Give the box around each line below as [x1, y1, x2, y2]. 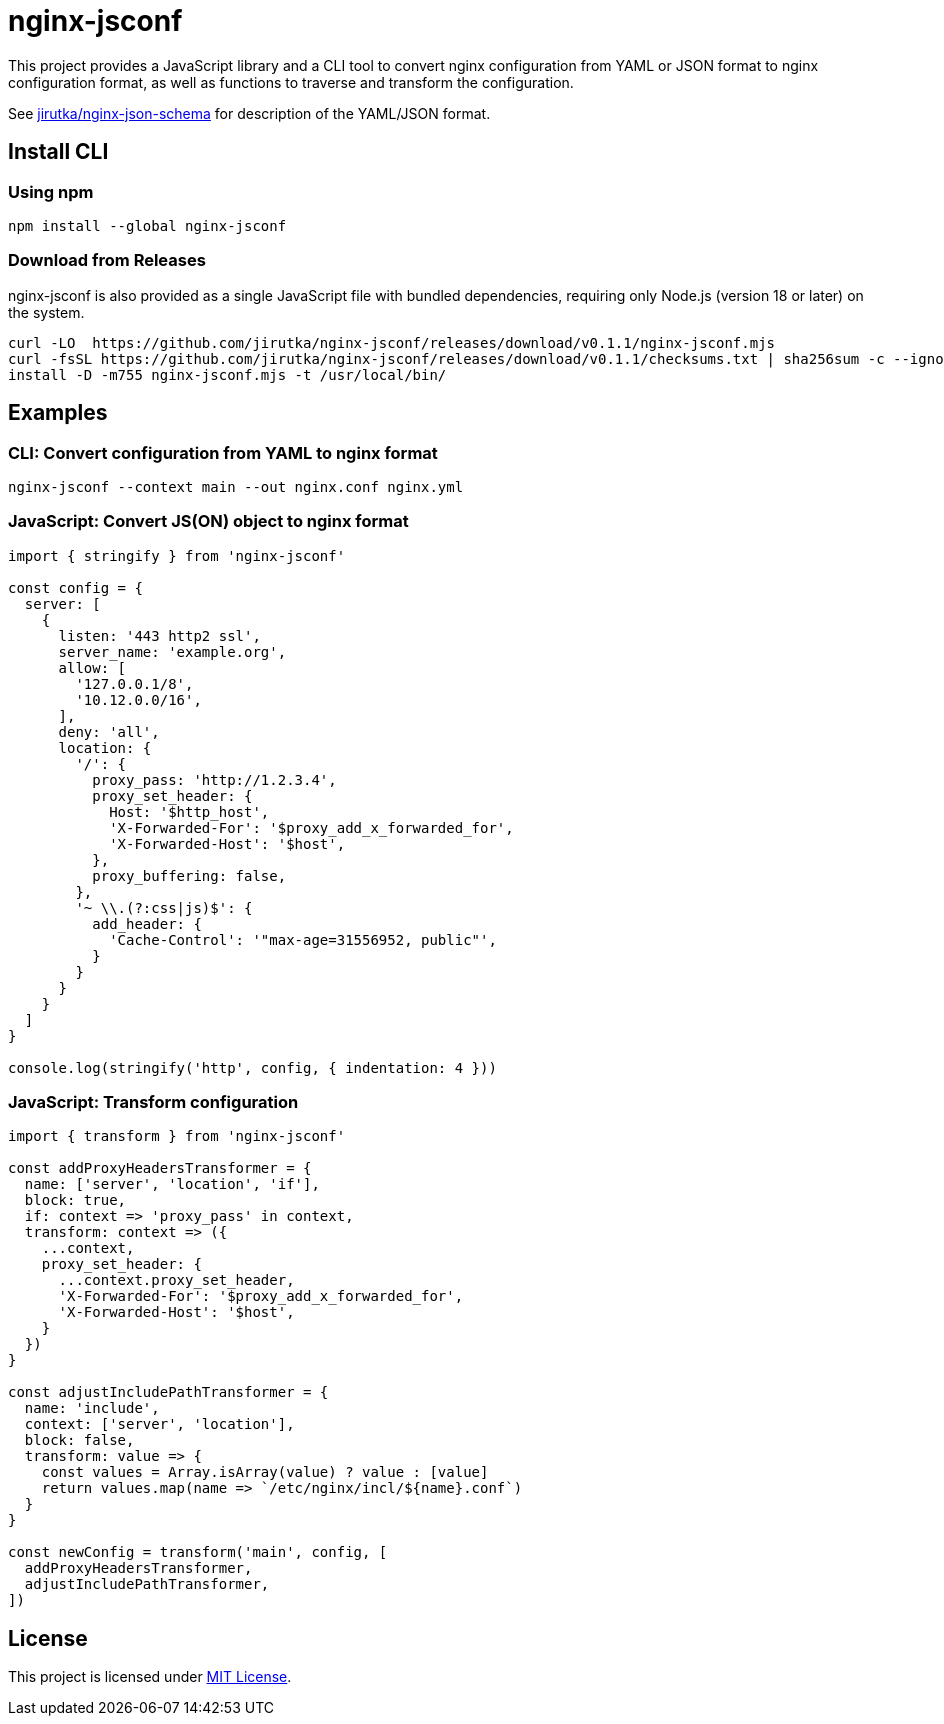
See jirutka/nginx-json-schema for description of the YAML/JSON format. [8, 104, 491, 122]
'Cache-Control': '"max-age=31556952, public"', [109, 931, 497, 948]
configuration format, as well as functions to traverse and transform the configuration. [8, 73, 574, 91]
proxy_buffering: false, [92, 867, 287, 884]
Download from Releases [8, 250, 206, 271]
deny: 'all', [58, 723, 160, 740]
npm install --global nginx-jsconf [8, 217, 287, 234]
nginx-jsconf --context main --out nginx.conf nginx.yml [8, 478, 464, 495]
